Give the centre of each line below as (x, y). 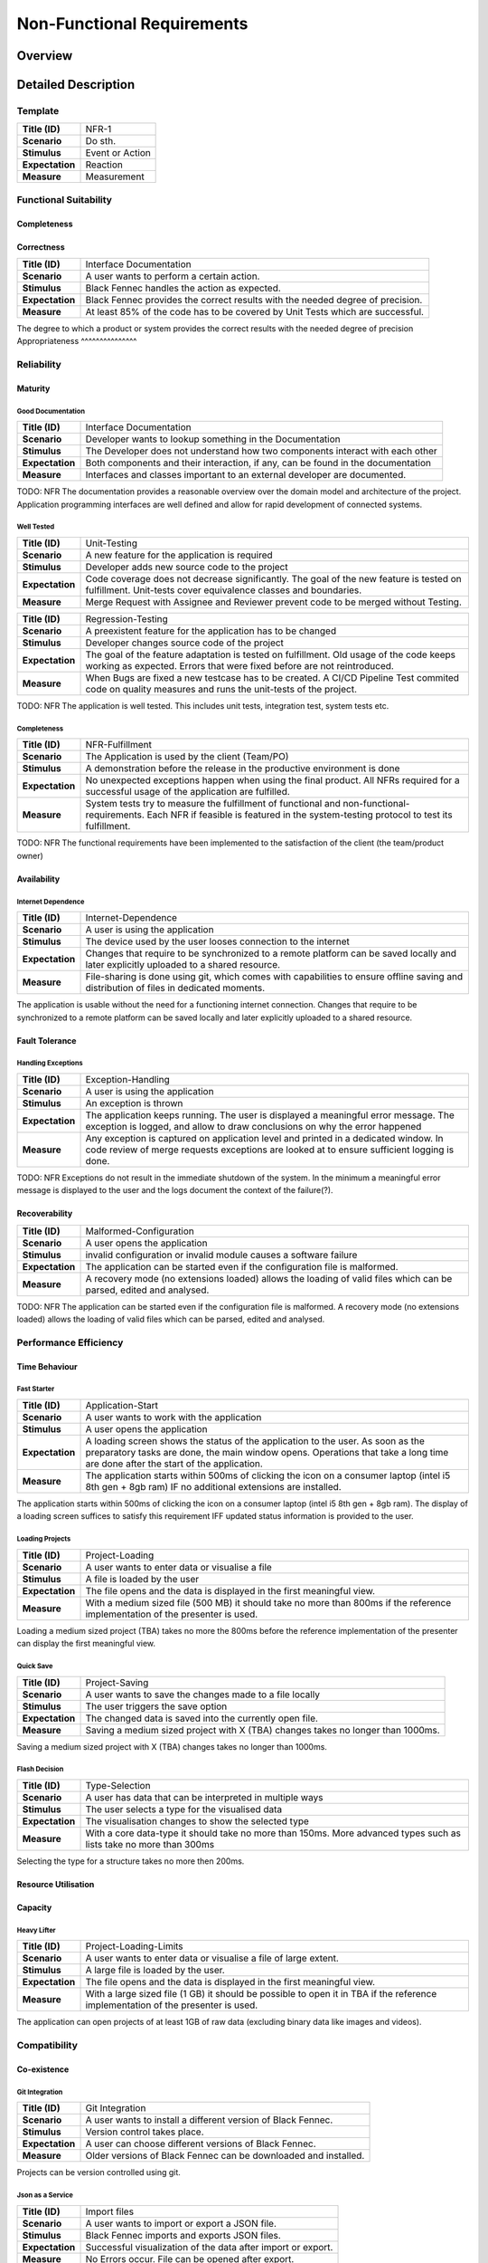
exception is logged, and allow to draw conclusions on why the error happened (253, 1126)
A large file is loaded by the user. (155, 1971)
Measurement (115, 177)
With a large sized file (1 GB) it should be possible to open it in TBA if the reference (261, 1994)
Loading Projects (44, 1539)
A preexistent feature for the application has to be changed (211, 631)
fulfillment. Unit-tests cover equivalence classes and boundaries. (224, 590)
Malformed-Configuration (140, 1231)
